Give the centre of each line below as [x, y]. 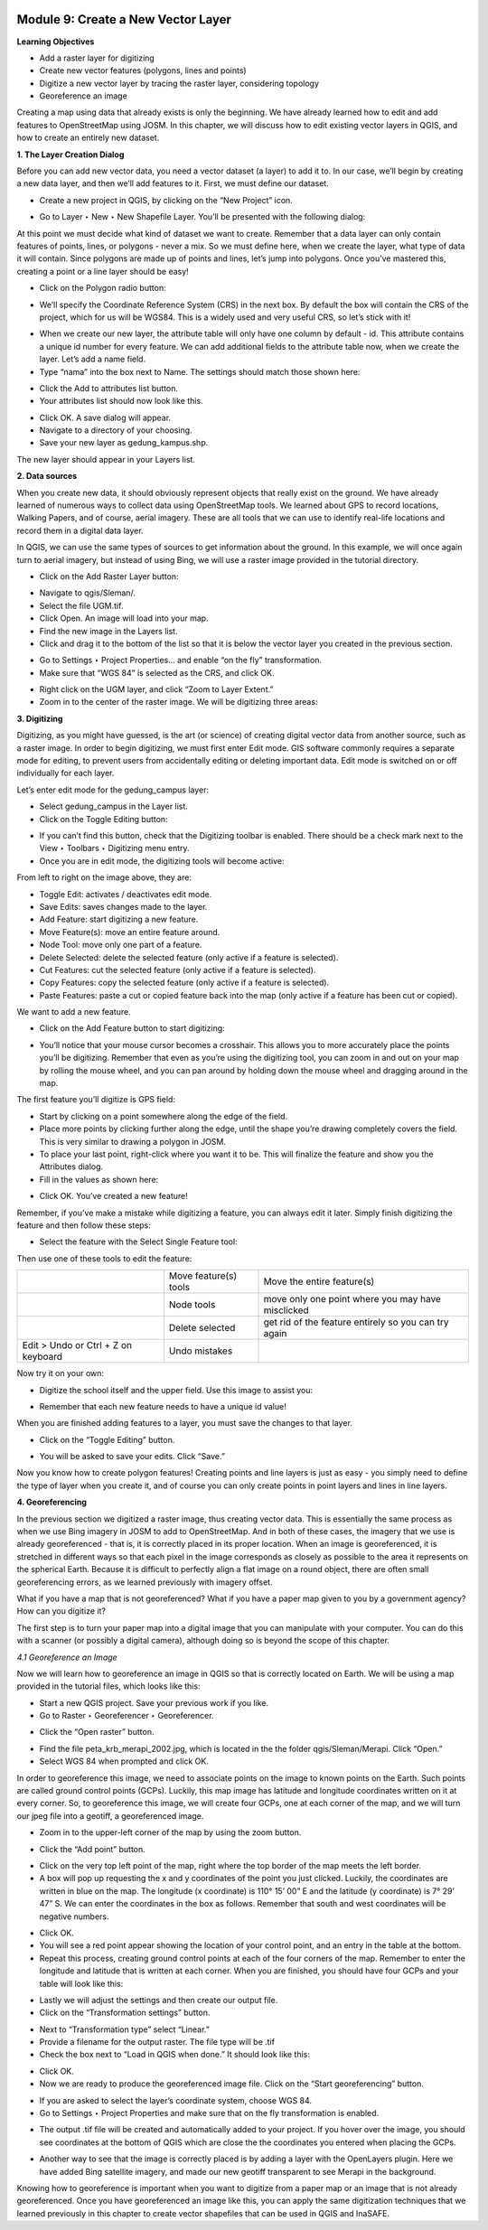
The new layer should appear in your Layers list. [106, 459]
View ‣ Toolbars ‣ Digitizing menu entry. [114, 848]
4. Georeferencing [52, 1502]
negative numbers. [74, 1916]
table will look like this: [81, 1983]
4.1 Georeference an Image [67, 1657]
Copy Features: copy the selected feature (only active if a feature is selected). [184, 983]
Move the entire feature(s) [319, 1281]
